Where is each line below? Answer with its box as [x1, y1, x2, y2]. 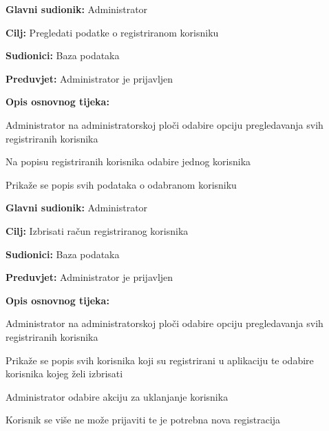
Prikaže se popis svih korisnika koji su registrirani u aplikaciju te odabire [6, 353, 314, 367]
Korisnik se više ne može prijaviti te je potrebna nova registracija [6, 412, 281, 427]
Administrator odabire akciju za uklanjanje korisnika [6, 389, 229, 403]
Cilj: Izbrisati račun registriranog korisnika [6, 223, 189, 238]
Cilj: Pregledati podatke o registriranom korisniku [6, 25, 219, 39]
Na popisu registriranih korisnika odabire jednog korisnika [6, 154, 251, 169]
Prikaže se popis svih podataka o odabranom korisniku [6, 177, 237, 191]
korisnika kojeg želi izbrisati [6, 366, 123, 381]
